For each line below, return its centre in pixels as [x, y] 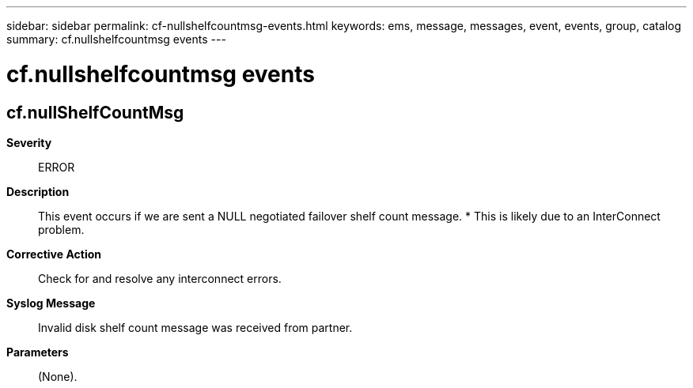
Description [38, 191]
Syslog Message [51, 303]
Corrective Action [54, 254]
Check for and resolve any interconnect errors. [160, 278]
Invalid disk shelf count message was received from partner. [195, 327]
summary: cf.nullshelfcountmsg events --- [116, 39]
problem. [61, 229]
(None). [58, 376]
